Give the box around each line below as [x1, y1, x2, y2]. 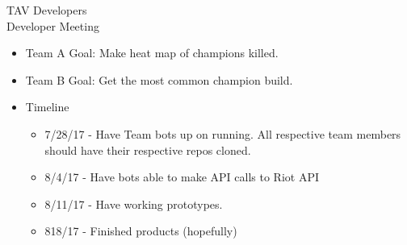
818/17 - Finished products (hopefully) [44, 222, 237, 239]
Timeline [25, 98, 69, 115]
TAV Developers [6, 2, 87, 18]
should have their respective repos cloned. [44, 141, 251, 158]
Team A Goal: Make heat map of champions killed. [25, 44, 279, 61]
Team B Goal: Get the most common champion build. [25, 71, 293, 88]
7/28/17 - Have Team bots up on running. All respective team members [44, 125, 401, 142]
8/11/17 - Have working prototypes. [44, 195, 223, 212]
